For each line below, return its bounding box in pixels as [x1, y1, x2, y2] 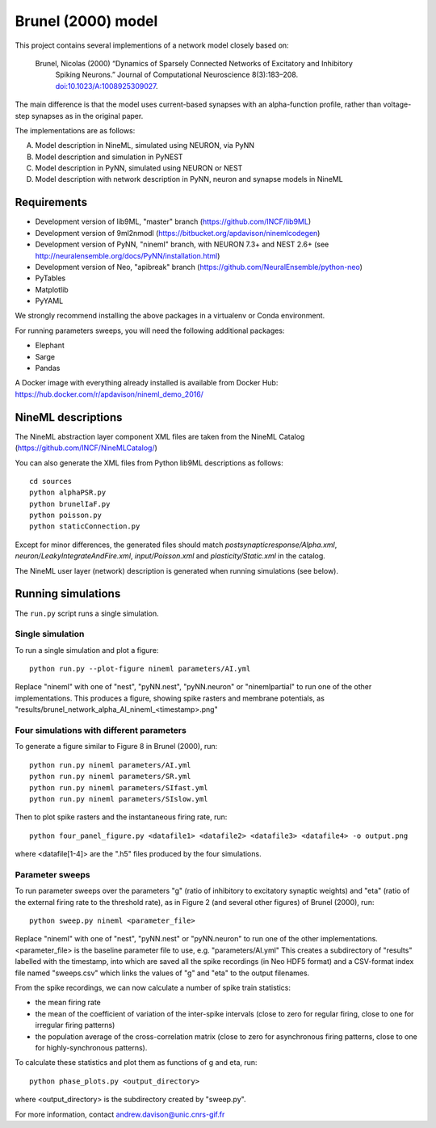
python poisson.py [29, 511, 103, 520]
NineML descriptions [15, 410, 123, 424]
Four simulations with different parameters [15, 725, 187, 736]
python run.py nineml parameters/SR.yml [29, 772, 191, 781]
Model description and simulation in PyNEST [35, 152, 183, 162]
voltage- [383, 99, 412, 109]
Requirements [15, 196, 88, 209]
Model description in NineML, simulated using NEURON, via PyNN [35, 141, 254, 150]
